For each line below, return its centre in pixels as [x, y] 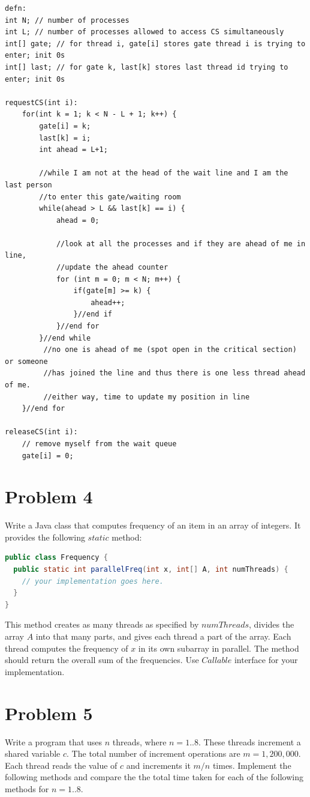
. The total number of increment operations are [154, 753]
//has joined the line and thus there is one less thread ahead [174, 373]
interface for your [266, 660]
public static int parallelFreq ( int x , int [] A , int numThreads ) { [151, 570]
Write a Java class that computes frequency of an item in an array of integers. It [153, 525]
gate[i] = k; [65, 126]
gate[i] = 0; [48, 456]
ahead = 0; [78, 220]
